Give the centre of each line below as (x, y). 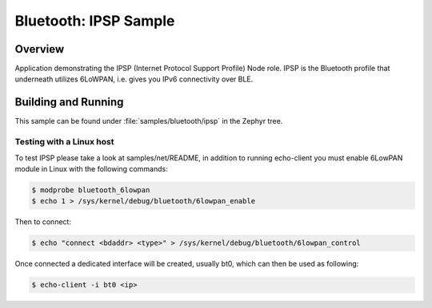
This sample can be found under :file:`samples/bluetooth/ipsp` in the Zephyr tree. (149, 121)
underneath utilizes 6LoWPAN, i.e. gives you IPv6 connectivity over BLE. (134, 79)
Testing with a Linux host (64, 142)
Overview (40, 49)
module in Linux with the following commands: (91, 168)
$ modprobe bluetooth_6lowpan (91, 190)
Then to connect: (43, 222)
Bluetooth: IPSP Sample (95, 21)
